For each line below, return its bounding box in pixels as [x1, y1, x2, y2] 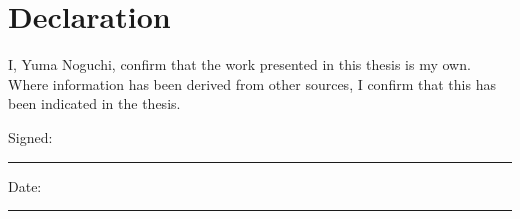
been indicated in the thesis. [8, 93, 181, 114]
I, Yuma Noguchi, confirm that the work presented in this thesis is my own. [8, 54, 471, 75]
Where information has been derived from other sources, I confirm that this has [8, 73, 496, 94]
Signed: [8, 126, 53, 147]
